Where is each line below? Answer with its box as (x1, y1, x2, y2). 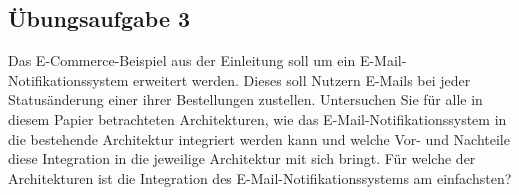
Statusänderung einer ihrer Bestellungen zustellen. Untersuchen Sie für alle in (8, 89, 483, 110)
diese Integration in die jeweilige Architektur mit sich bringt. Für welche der (8, 148, 476, 169)
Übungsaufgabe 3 (8, 3, 191, 34)
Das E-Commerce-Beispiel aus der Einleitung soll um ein (8, 50, 356, 71)
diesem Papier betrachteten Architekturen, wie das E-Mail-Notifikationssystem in (8, 108, 507, 129)
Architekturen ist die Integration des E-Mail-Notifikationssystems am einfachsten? (8, 167, 512, 188)
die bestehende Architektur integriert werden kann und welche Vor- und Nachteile (8, 128, 510, 149)
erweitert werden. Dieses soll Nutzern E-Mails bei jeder (133, 69, 471, 90)
